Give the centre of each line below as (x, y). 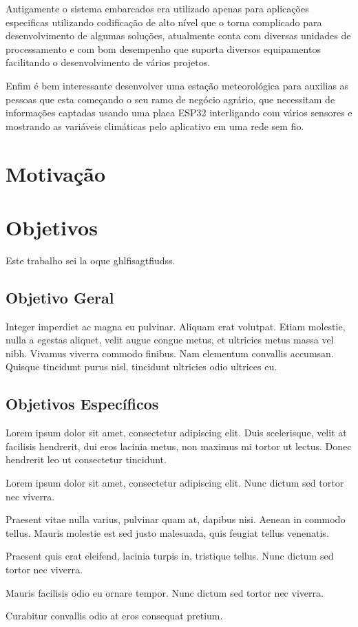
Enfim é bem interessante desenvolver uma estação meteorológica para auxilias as (177, 85)
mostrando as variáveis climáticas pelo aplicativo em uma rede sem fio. (155, 126)
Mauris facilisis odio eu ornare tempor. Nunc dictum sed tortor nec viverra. (165, 592)
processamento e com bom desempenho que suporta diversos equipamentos (163, 49)
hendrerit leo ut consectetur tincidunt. (86, 459)
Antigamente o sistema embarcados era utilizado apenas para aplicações (157, 8)
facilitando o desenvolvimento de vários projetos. (108, 62)
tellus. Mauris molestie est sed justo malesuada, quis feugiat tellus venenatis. (167, 532)
